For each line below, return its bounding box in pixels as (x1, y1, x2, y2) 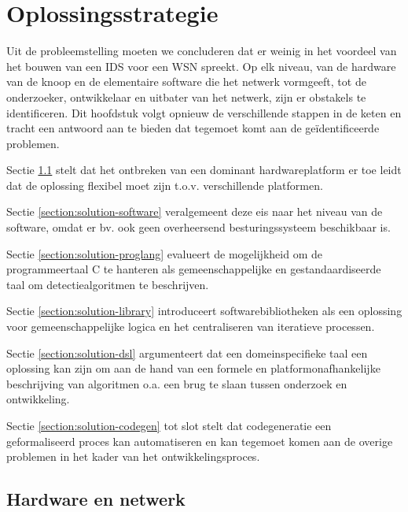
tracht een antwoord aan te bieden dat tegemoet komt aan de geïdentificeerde (6, 120, 380, 136)
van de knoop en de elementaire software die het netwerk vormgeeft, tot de (6, 73, 366, 90)
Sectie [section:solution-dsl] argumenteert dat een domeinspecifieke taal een (6, 344, 368, 361)
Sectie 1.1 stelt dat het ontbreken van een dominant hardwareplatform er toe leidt (6, 161, 402, 178)
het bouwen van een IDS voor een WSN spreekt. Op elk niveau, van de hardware (6, 58, 396, 74)
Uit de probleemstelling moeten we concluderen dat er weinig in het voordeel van (6, 43, 397, 59)
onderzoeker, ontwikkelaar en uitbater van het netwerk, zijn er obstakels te (6, 88, 366, 105)
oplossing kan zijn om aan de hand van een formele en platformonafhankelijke (6, 360, 380, 377)
